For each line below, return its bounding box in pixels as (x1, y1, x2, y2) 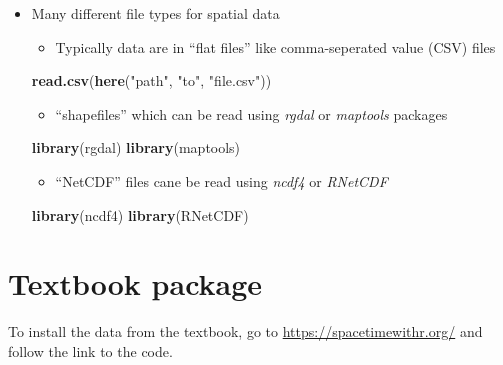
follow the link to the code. (8, 340, 173, 361)
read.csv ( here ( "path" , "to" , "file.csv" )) (31, 70, 272, 91)
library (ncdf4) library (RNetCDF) (31, 204, 249, 225)
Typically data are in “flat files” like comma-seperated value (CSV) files (55, 36, 496, 57)
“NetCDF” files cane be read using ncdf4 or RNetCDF (55, 170, 388, 191)
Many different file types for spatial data (31, 3, 280, 23)
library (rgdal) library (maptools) (31, 137, 241, 158)
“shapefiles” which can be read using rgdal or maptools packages (55, 103, 448, 124)
